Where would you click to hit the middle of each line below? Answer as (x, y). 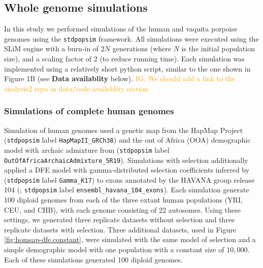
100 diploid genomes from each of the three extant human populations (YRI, (123, 200)
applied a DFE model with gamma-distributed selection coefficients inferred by (127, 170)
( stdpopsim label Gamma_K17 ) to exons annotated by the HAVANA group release (129, 179)
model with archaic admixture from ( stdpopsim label (87, 149)
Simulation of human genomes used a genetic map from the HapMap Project (124, 130)
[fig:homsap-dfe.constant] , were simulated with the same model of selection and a (130, 239)
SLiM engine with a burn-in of (52, 48)
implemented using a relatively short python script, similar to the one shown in (127, 68)
